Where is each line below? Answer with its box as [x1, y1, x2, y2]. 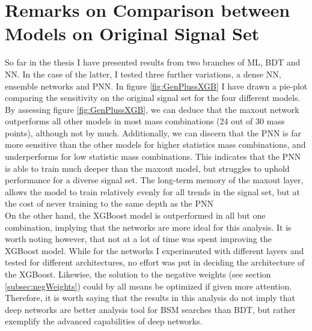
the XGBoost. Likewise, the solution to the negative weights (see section [5, 268, 271, 280]
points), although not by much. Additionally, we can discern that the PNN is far [5, 126, 301, 139]
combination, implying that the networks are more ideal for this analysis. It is [5, 220, 292, 233]
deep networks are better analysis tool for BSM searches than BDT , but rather [5, 303, 296, 315]
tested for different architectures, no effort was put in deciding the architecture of [5, 256, 305, 269]
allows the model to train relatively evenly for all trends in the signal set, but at [5, 185, 300, 198]
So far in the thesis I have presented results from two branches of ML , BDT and [5, 56, 301, 68]
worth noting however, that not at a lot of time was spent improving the [5, 232, 272, 245]
